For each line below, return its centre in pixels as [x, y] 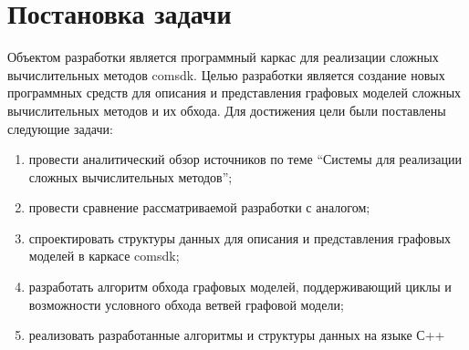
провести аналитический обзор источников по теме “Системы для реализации [245, 159]
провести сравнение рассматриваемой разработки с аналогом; [199, 207]
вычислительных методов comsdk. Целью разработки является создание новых [226, 74]
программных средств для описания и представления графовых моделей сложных [234, 93]
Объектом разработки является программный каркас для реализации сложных [223, 57]
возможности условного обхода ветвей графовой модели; [186, 304]
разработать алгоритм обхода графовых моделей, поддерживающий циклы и [240, 287]
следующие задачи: [60, 128]
